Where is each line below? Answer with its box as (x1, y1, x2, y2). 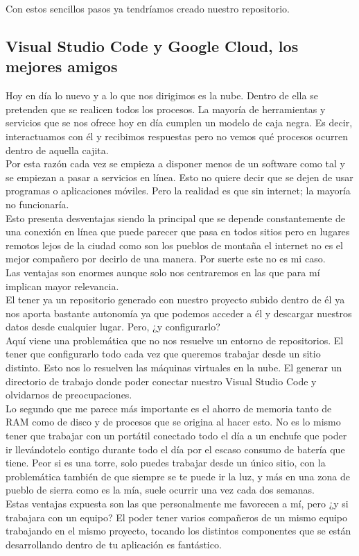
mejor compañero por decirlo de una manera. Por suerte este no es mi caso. (6, 251, 326, 266)
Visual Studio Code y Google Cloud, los (6, 35, 299, 56)
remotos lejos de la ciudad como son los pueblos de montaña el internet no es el (6, 237, 343, 252)
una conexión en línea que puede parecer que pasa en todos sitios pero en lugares (6, 224, 350, 239)
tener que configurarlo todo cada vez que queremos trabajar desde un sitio (6, 346, 321, 361)
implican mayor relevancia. (6, 278, 119, 293)
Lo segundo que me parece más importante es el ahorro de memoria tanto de (6, 401, 332, 415)
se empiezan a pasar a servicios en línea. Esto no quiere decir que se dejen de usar (6, 169, 353, 184)
